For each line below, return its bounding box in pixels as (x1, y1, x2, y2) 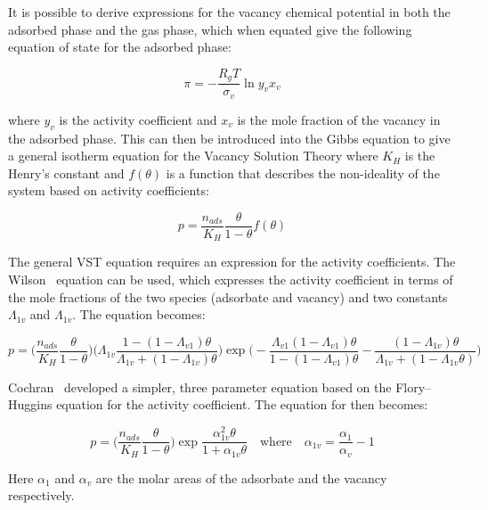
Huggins (8, 395, 53, 414)
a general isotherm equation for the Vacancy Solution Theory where (8, 146, 378, 165)
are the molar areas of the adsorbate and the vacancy (95, 468, 387, 487)
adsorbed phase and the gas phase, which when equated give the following (8, 20, 412, 38)
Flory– (395, 377, 432, 396)
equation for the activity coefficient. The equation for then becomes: (56, 395, 428, 414)
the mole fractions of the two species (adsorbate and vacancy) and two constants (8, 287, 448, 306)
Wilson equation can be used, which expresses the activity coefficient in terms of (8, 270, 453, 288)
